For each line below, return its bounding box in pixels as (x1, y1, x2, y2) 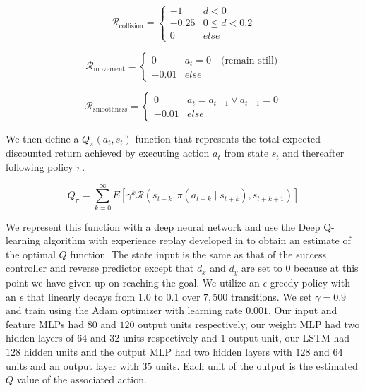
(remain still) (221, 55, 278, 66)
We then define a (6, 131, 79, 145)
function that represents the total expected (135, 131, 321, 145)
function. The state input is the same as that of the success (70, 246, 327, 261)
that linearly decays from (26, 289, 136, 303)
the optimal (6, 246, 56, 261)
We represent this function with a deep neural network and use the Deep (6, 219, 321, 234)
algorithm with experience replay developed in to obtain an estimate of (43, 233, 351, 248)
